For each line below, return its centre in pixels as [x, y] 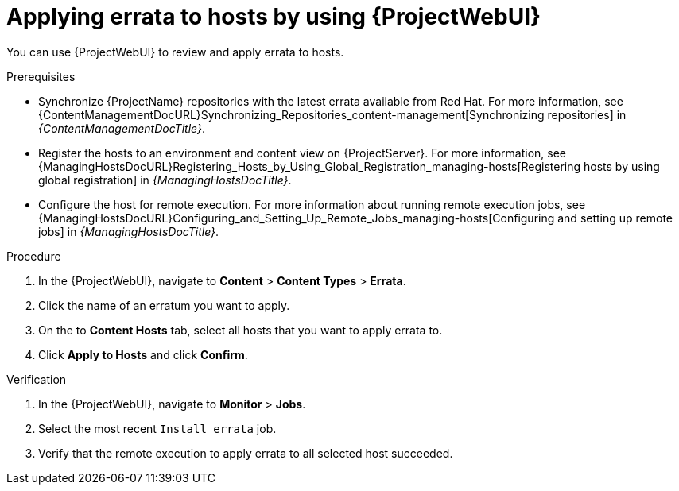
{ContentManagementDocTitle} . [122, 128]
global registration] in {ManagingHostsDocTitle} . [165, 180]
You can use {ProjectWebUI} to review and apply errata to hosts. [175, 52]
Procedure [34, 256]
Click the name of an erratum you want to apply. [164, 305]
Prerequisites [41, 76]
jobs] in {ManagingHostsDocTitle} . [129, 231]
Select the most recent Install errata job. [157, 428]
